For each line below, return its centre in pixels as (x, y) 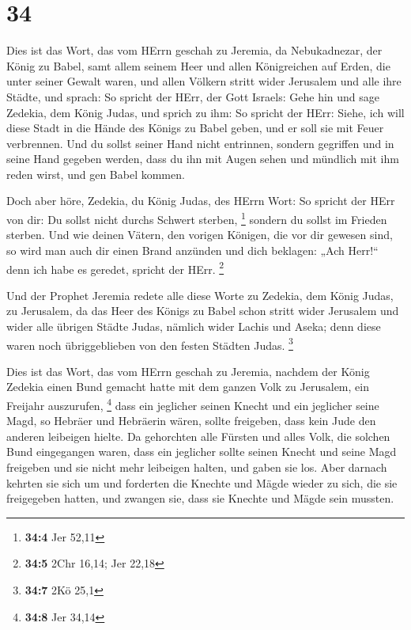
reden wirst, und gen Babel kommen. (96, 174)
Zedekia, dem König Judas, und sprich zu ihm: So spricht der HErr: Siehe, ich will (205, 112)
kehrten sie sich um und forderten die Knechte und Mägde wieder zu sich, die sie (202, 482)
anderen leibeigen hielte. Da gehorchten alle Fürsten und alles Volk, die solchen (198, 436)
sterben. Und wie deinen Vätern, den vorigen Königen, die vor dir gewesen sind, (200, 235)
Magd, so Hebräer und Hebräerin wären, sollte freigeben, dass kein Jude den (191, 421)
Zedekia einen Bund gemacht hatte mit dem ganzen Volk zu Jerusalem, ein (188, 387)
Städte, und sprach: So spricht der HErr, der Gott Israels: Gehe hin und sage (193, 96)
